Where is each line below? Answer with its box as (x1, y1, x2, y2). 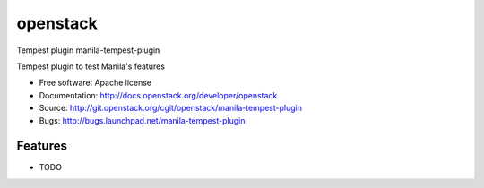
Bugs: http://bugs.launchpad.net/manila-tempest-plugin (39, 115, 246, 125)
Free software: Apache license (39, 77, 152, 89)
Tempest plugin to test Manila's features (16, 61, 166, 72)
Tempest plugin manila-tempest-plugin (16, 45, 160, 56)
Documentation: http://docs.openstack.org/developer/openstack (39, 90, 278, 100)
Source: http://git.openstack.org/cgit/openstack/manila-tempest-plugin (39, 103, 302, 114)
